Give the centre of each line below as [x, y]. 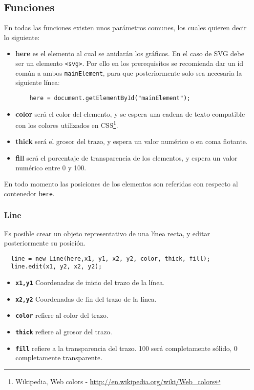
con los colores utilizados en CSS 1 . [67, 124]
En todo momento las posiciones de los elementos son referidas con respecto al [121, 184]
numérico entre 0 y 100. [51, 167]
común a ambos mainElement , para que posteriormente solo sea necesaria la [129, 72]
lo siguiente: [22, 37]
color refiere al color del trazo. [62, 315]
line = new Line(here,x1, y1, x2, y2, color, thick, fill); [111, 258]
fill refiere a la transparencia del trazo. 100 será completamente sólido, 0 [126, 348]
